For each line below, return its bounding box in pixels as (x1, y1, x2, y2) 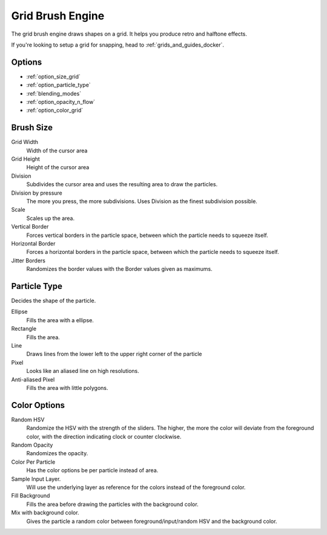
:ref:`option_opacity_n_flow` (26, 99, 96, 106)
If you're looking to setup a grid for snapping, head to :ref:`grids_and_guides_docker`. (11, 41, 224, 48)
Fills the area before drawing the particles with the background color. (26, 501, 199, 508)
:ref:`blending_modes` (26, 89, 82, 97)
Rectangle (11, 325, 36, 332)
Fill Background (11, 492, 50, 499)
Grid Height (11, 155, 41, 163)
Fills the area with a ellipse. (26, 316, 94, 323)
